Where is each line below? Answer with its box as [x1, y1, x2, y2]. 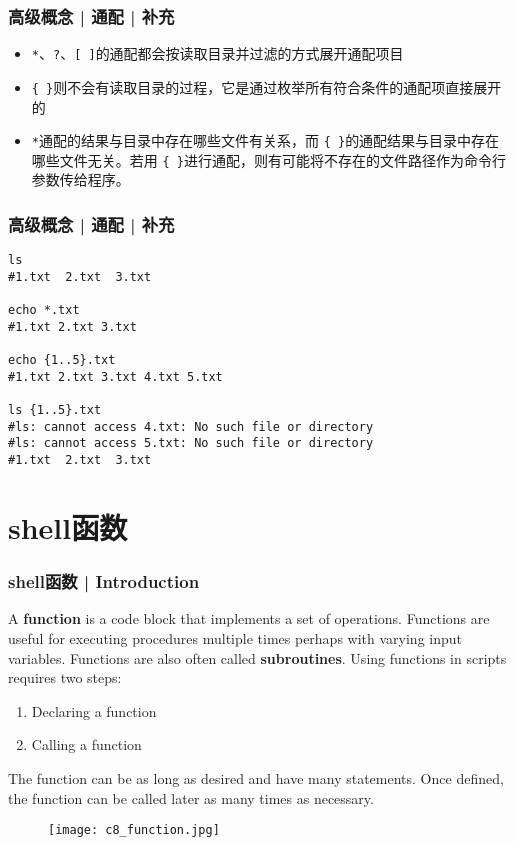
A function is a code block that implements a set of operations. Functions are [8, 608, 490, 629]
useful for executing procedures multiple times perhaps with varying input [8, 627, 462, 648]
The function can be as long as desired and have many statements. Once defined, [8, 767, 504, 788]
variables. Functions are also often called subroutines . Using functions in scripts [8, 647, 507, 668]
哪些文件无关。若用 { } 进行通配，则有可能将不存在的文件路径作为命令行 [31, 149, 506, 170]
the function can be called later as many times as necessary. [8, 787, 374, 808]
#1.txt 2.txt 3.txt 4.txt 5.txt [8, 369, 223, 384]
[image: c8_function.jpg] [48, 823, 220, 838]
